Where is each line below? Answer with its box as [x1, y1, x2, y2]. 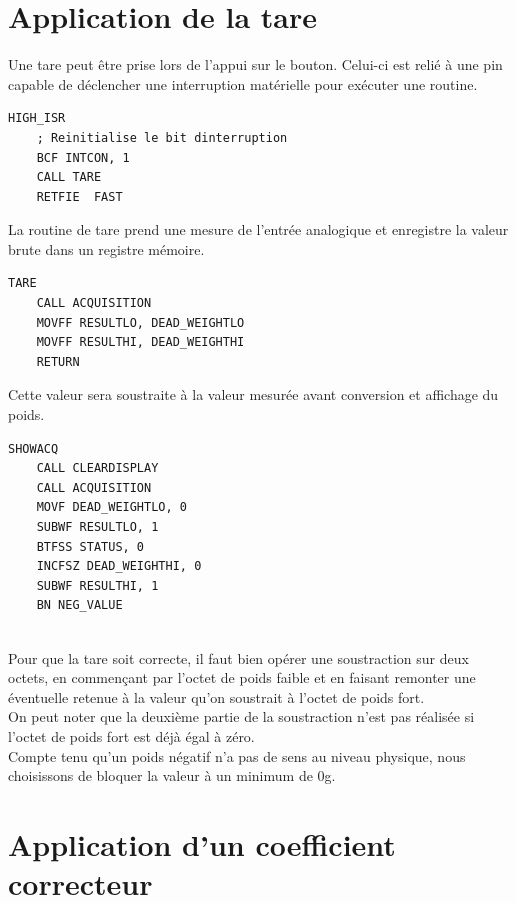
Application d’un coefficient [8, 823, 396, 864]
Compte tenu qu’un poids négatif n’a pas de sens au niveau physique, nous [8, 745, 466, 766]
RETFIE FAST [36, 189, 123, 204]
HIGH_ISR [8, 111, 66, 126]
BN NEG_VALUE [36, 598, 123, 613]
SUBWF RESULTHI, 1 [36, 578, 159, 593]
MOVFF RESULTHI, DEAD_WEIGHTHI [36, 335, 245, 350]
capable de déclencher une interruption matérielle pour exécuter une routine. [8, 73, 478, 94]
